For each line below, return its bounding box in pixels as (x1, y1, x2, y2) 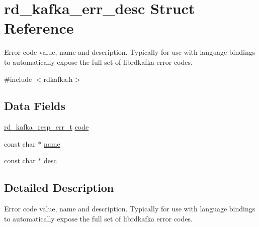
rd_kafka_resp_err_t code (4, 122, 89, 132)
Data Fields (4, 98, 66, 113)
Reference (4, 18, 74, 38)
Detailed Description (4, 180, 114, 195)
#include (4, 73, 32, 84)
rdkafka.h (43, 73, 73, 84)
